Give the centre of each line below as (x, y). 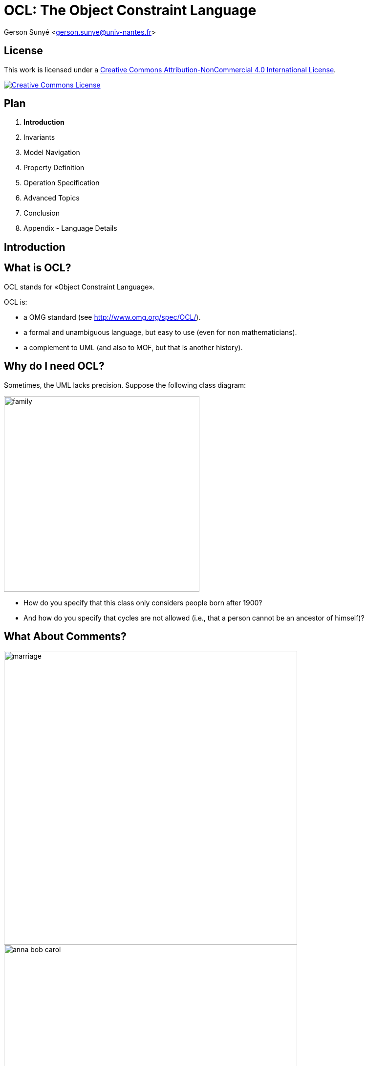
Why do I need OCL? (54, 366)
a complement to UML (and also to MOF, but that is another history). (133, 347)
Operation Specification (62, 183)
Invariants (39, 137)
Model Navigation (52, 153)
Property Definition (54, 168)
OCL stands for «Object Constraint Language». (79, 287)
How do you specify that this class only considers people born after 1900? (143, 602)
